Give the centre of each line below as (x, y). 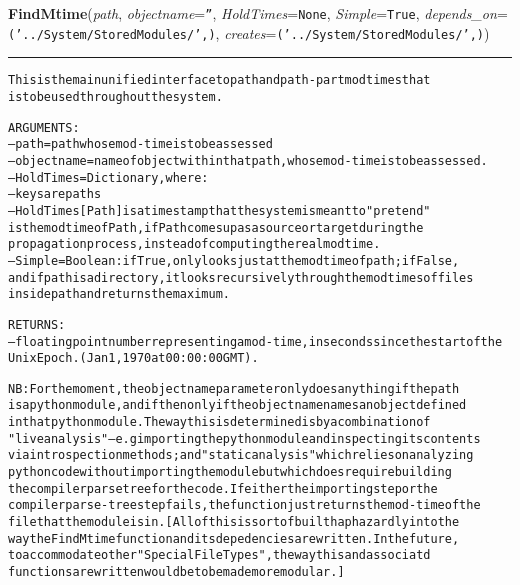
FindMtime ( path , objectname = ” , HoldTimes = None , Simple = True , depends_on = (258, 13)
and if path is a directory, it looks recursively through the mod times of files (241, 277)
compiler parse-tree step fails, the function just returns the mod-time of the (244, 505)
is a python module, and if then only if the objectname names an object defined (237, 405)
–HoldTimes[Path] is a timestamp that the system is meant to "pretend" (219, 210)
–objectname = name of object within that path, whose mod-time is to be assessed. (248, 160)
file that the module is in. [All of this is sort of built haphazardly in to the (234, 522)
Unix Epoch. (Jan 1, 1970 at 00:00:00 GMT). (133, 358)
